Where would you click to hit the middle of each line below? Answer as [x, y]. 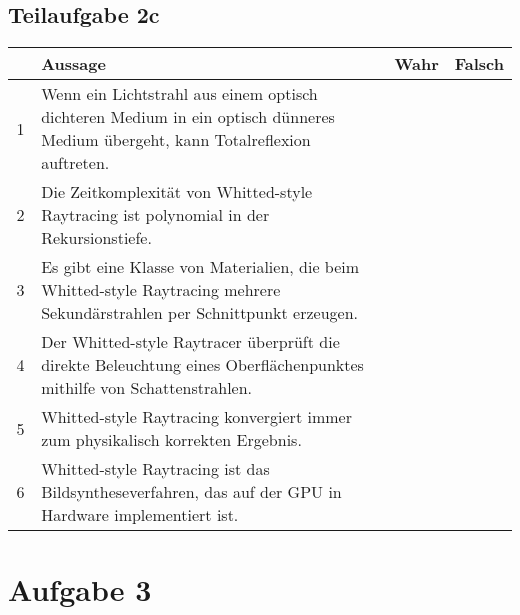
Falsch [479, 64]
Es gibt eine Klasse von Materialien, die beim [200, 267]
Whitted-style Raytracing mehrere [161, 290]
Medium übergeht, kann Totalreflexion [176, 140]
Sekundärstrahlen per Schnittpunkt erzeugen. [199, 313]
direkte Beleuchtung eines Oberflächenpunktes [202, 365]
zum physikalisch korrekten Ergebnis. [171, 440]
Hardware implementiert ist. [140, 515]
